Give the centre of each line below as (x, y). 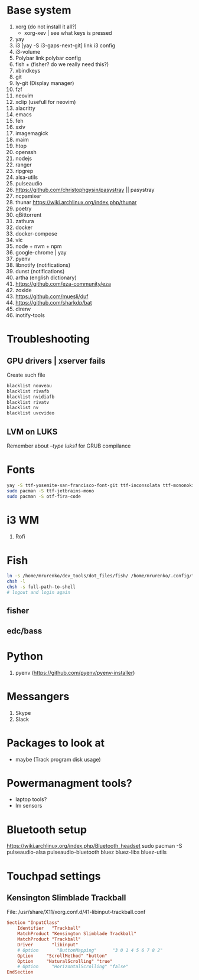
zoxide (23, 290)
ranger (23, 164)
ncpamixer (28, 196)
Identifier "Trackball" (49, 928)
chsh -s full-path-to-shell (41, 587)
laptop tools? (31, 799)
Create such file (26, 375)
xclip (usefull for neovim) (45, 102)
